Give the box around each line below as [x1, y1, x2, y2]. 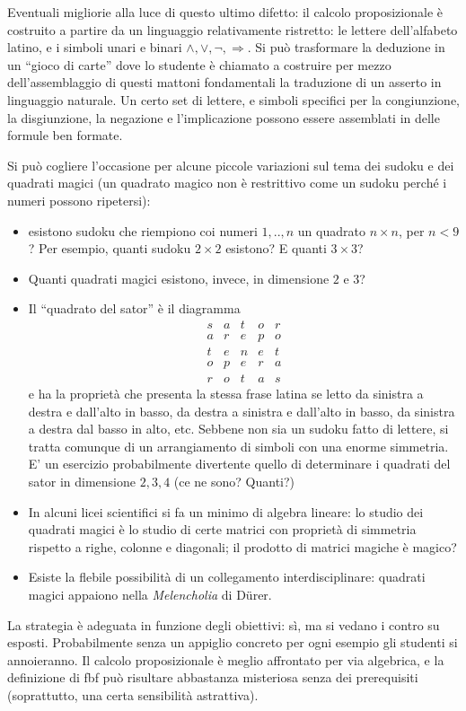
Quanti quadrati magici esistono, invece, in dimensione [28, 268, 330, 287]
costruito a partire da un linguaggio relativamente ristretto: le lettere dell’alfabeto [7, 20, 458, 39]
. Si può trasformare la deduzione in [247, 38, 445, 57]
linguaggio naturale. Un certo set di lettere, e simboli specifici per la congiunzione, [7, 90, 460, 109]
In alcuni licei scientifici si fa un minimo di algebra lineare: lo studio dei [28, 502, 424, 521]
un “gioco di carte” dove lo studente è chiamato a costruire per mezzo [7, 55, 391, 74]
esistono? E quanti [225, 239, 327, 258]
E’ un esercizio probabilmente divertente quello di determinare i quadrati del [28, 454, 451, 473]
